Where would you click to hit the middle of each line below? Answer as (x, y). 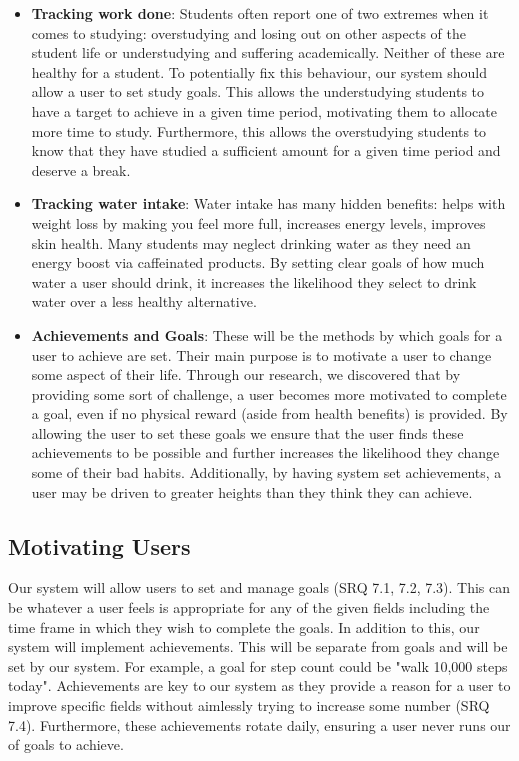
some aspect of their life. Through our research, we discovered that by (246, 374)
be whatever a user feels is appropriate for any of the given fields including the (249, 607)
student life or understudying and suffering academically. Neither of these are (268, 52)
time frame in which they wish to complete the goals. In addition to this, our (244, 626)
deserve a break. (81, 169)
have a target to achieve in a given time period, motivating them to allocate (264, 110)
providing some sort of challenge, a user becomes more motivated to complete (269, 393)
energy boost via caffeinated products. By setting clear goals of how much (258, 262)
